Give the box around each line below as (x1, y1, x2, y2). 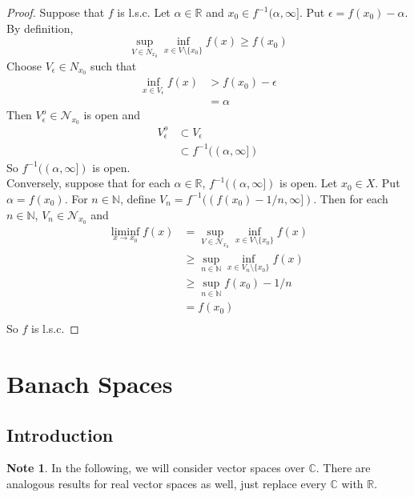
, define (119, 190, 156, 206)
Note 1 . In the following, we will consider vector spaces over (6, 459, 305, 476)
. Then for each (313, 190, 388, 206)
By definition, (6, 19, 74, 36)
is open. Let (279, 174, 338, 191)
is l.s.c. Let (117, 4, 171, 20)
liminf (111, 226, 140, 238)
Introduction (6, 422, 114, 447)
